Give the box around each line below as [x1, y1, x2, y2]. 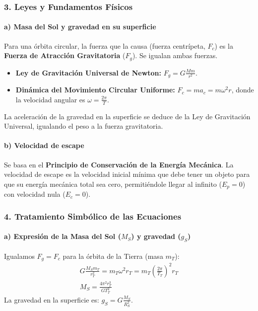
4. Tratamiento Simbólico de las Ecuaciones [4, 210, 182, 222]
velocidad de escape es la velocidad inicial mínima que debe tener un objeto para [4, 169, 250, 179]
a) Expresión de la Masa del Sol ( [4, 231, 121, 241]
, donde [231, 84, 254, 95]
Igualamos [4, 250, 35, 261]
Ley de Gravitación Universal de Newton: [15, 67, 161, 78]
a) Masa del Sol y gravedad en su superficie [4, 21, 156, 32]
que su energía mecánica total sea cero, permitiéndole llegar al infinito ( [4, 178, 222, 189]
